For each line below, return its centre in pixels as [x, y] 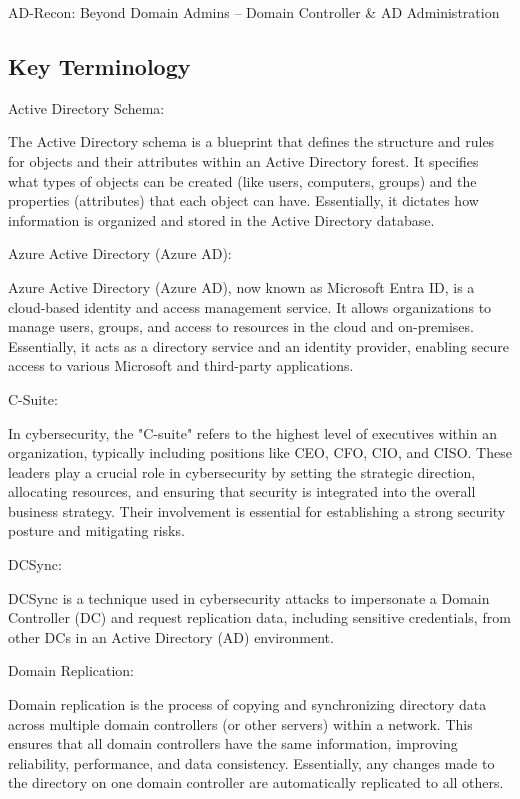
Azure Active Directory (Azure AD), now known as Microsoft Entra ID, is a [241, 286]
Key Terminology [99, 65]
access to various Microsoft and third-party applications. [181, 365]
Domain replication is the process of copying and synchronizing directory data [247, 704]
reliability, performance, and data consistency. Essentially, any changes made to [251, 762]
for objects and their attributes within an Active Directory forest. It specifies [243, 160]
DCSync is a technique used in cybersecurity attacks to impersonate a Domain [249, 597]
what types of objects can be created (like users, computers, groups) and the [242, 180]
